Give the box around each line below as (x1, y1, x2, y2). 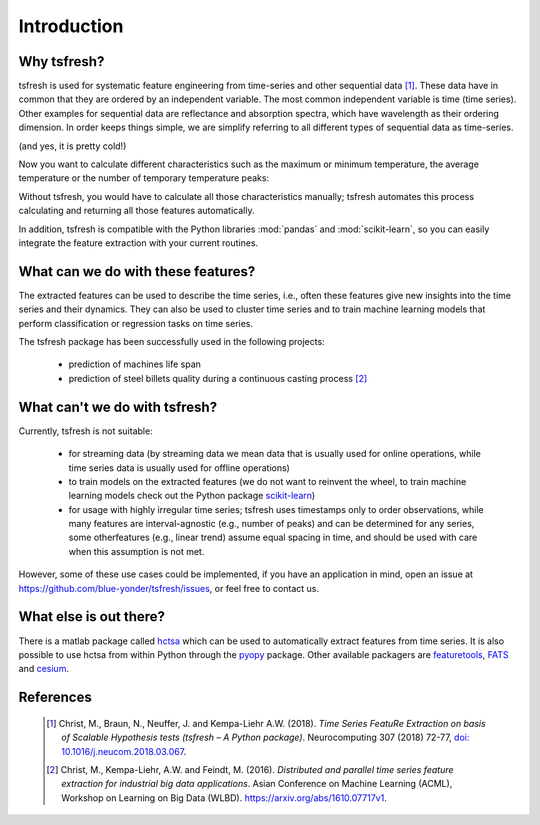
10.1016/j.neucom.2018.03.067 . (61, 745, 187, 757)
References (18, 689, 92, 706)
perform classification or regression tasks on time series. (18, 317, 254, 329)
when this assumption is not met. (68, 545, 205, 557)
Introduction (18, 15, 124, 37)
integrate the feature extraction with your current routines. (18, 236, 259, 249)
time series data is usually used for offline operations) (68, 461, 290, 474)
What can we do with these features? (18, 263, 256, 280)
